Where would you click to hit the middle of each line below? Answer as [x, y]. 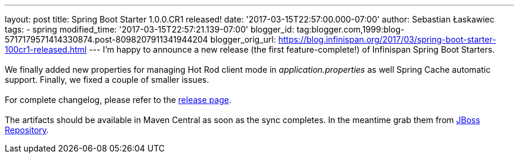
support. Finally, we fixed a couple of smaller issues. [107, 80]
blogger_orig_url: [243, 39]
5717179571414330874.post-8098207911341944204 [107, 39]
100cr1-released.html [46, 49]
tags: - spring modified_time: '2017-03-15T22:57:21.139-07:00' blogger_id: [150, 29]
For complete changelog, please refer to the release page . [118, 100]
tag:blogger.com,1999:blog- [350, 29]
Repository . [27, 130]
